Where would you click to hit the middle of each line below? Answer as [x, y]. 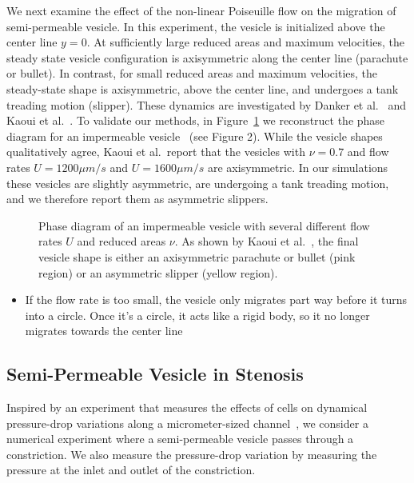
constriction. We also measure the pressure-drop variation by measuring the [192, 454]
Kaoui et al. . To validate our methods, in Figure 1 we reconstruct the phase [196, 120]
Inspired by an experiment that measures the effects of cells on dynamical [187, 407]
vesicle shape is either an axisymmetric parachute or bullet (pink [197, 256]
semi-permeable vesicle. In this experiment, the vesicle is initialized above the [196, 26]
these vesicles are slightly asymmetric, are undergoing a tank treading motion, [198, 183]
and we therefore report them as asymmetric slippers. [137, 199]
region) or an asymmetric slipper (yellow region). [158, 272]
